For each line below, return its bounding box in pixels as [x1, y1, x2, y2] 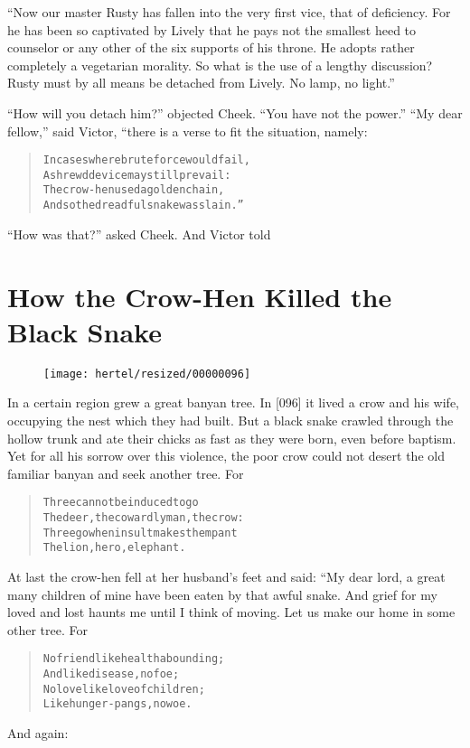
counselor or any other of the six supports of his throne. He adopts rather [7, 38, 415, 57]
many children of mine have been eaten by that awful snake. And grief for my [7, 584, 437, 603]
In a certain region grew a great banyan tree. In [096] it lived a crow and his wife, [7, 393, 460, 412]
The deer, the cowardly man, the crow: [42, 510, 244, 524]
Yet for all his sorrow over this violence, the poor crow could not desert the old [7, 446, 445, 465]
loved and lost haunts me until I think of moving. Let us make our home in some [7, 603, 456, 622]
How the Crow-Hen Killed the [7, 277, 392, 314]
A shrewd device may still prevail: [42, 168, 231, 182]
